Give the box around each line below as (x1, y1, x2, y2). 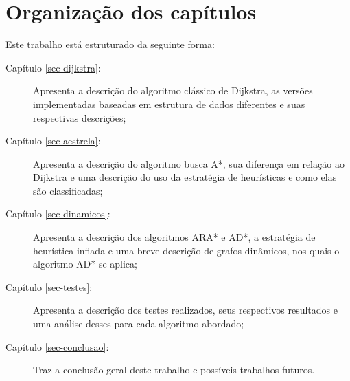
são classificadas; (33, 183, 103, 197)
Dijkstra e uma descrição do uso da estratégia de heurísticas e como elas (33, 170, 337, 184)
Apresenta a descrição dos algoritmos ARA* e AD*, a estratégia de (33, 230, 316, 244)
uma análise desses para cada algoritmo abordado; (33, 316, 244, 331)
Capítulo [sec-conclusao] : (5, 339, 109, 353)
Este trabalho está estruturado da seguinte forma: (5, 37, 215, 52)
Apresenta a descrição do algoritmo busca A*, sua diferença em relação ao (33, 156, 345, 171)
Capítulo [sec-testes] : (5, 279, 93, 294)
